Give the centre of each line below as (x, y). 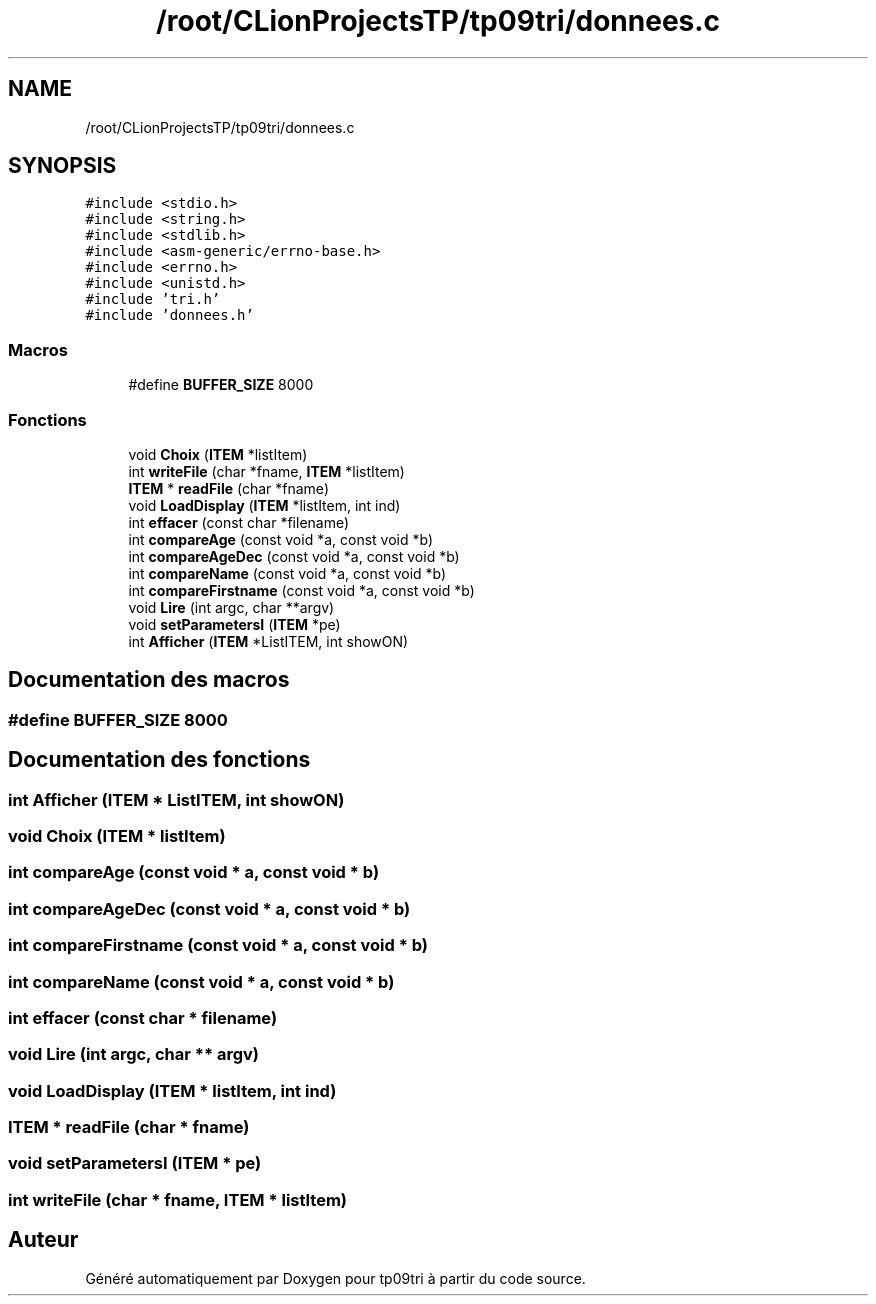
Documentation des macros (149, 680)
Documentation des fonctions (159, 760)
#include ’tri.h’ (153, 299)
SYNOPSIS (62, 166)
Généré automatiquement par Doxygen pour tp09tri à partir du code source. (335, 1278)
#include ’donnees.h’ (169, 315)
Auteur (43, 1240)
